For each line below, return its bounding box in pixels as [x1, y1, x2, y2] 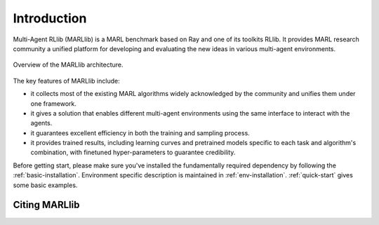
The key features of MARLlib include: [13, 76, 120, 85]
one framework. [30, 99, 77, 108]
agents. [30, 119, 53, 128]
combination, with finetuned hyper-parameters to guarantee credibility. [30, 148, 236, 157]
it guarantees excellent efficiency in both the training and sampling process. [30, 128, 251, 137]
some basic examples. [13, 181, 78, 189]
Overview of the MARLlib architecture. [13, 60, 124, 69]
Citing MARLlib [13, 199, 80, 211]
